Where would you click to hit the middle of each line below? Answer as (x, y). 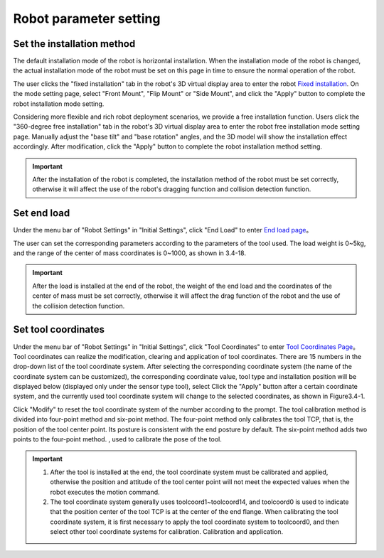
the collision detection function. (79, 306)
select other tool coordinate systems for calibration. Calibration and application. (167, 532)
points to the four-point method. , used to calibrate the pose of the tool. (117, 439)
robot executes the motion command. (105, 492)
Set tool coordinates (59, 329)
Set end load (42, 213)
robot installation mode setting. (59, 104)
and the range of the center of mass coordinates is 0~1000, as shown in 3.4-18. (130, 253)
